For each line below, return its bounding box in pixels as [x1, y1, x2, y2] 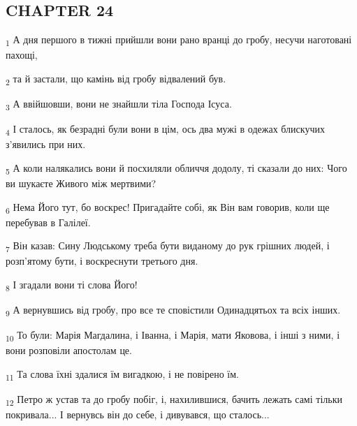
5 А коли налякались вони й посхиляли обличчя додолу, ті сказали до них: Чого [6, 160, 347, 177]
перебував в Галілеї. [6, 214, 91, 229]
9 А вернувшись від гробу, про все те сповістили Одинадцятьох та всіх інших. [6, 302, 341, 318]
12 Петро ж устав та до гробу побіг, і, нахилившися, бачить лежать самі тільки [6, 392, 342, 408]
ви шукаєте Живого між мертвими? [6, 176, 156, 191]
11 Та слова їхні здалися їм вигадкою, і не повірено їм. [6, 367, 239, 383]
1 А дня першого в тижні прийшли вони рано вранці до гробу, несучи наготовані [6, 32, 352, 48]
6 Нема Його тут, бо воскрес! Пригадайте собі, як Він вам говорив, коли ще [6, 199, 330, 216]
